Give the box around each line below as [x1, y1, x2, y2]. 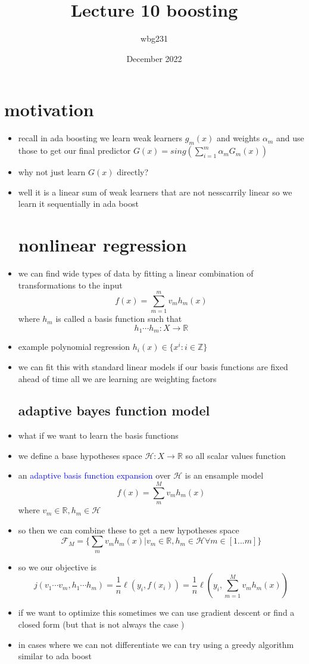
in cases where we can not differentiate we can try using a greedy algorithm [18, 638, 294, 650]
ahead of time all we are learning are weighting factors [18, 372, 217, 384]
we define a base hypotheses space [18, 449, 142, 461]
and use [276, 132, 304, 144]
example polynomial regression [18, 340, 130, 353]
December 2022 [126, 52, 182, 64]
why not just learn [18, 166, 86, 178]
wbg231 [141, 32, 168, 45]
